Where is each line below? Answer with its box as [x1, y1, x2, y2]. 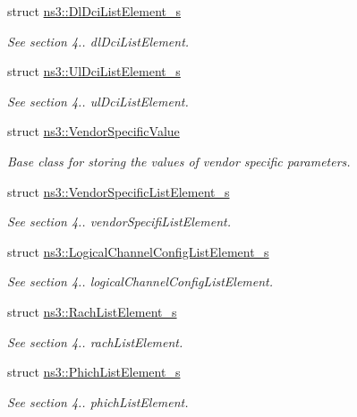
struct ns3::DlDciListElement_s [7, 2, 182, 20]
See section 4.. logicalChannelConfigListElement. [7, 272, 274, 291]
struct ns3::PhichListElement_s [7, 362, 181, 381]
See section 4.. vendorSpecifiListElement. [7, 212, 231, 231]
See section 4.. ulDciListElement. [7, 91, 189, 110]
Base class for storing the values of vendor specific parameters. [7, 151, 351, 170]
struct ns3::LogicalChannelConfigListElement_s [7, 242, 269, 260]
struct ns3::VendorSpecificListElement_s [7, 182, 230, 200]
